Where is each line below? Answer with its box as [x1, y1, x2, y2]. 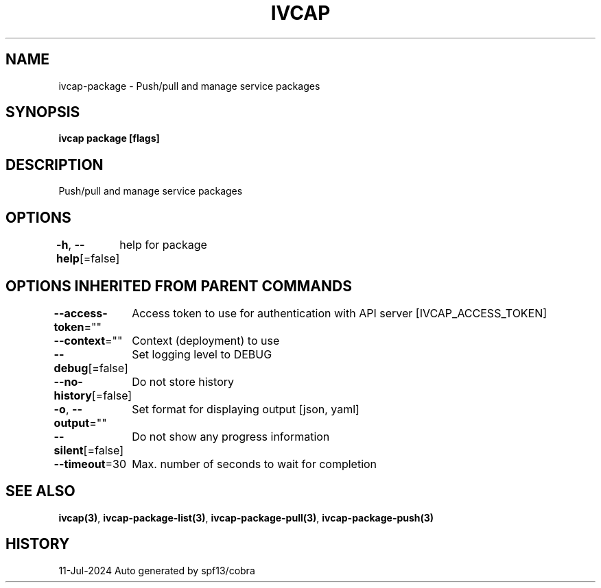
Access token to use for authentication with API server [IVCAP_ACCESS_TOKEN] [132, 306, 547, 320]
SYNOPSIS [5, 103, 80, 121]
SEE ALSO [5, 482, 75, 500]
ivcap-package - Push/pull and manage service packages [58, 79, 320, 92]
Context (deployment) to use [132, 333, 280, 347]
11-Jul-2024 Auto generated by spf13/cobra [58, 564, 255, 576]
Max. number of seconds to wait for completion [132, 456, 377, 471]
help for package [119, 238, 207, 252]
